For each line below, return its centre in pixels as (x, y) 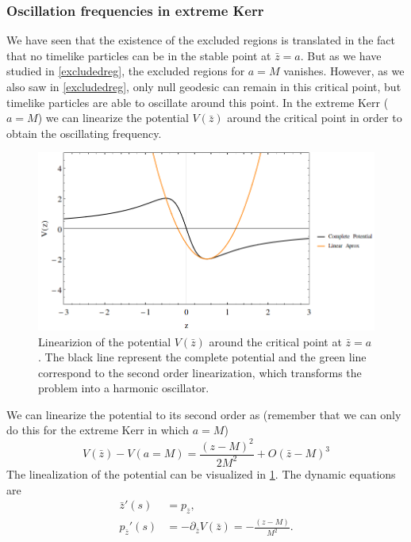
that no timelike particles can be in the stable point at (139, 55)
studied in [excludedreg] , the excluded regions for (126, 71)
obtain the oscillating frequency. (84, 133)
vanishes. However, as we (344, 71)
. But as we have (341, 55)
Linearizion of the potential (105, 341)
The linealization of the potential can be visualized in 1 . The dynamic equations (201, 473)
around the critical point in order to (315, 118)
